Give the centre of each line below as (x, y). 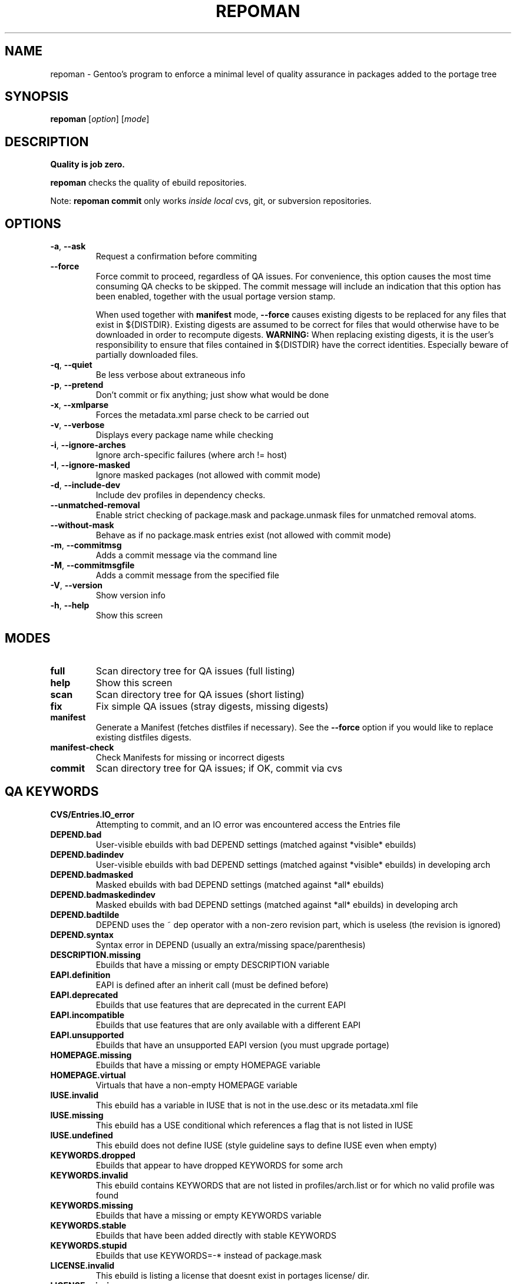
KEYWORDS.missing (92, 1205)
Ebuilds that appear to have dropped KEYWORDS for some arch (219, 1165)
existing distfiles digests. (143, 737)
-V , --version (76, 585)
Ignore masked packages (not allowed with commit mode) (208, 475)
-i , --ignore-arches (88, 445)
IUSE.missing (77, 1115)
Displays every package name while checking (184, 435)
